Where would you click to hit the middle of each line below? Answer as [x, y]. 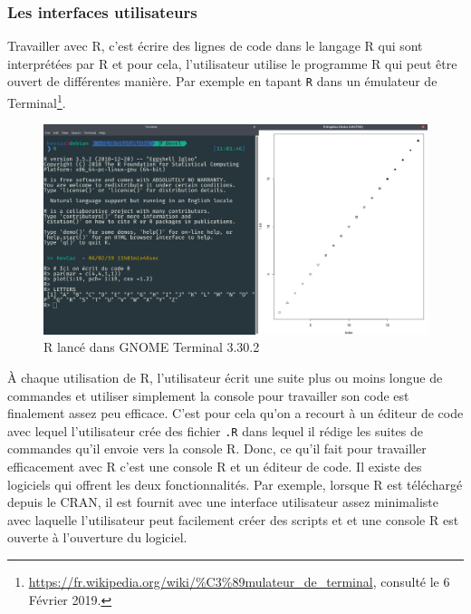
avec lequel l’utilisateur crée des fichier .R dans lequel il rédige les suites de [215, 430]
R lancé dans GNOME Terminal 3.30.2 [152, 347]
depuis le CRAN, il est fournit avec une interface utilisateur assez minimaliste [223, 502]
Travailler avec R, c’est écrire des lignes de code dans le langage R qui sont [215, 46]
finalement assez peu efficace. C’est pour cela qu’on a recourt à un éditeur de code [235, 413]
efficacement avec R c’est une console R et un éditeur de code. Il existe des [215, 466]
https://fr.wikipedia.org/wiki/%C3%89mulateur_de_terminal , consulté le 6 [239, 581]
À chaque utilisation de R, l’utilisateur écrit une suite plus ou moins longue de [225, 377]
